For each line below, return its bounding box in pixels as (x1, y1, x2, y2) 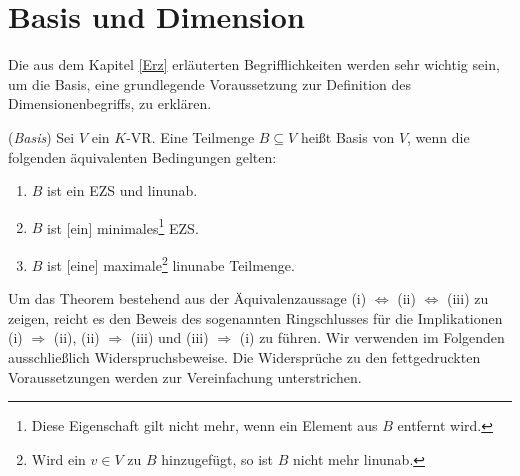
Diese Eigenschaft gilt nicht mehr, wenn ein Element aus (31, 415, 378, 436)
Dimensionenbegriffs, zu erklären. (8, 93, 212, 114)
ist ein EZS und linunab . (47, 180, 198, 201)
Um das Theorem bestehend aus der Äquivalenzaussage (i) (8, 288, 367, 309)
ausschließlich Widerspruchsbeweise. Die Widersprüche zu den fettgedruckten (8, 346, 481, 367)
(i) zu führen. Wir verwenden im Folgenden (239, 327, 505, 348)
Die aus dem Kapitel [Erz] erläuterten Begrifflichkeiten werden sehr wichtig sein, (8, 54, 500, 75)
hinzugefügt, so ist (161, 448, 274, 469)
